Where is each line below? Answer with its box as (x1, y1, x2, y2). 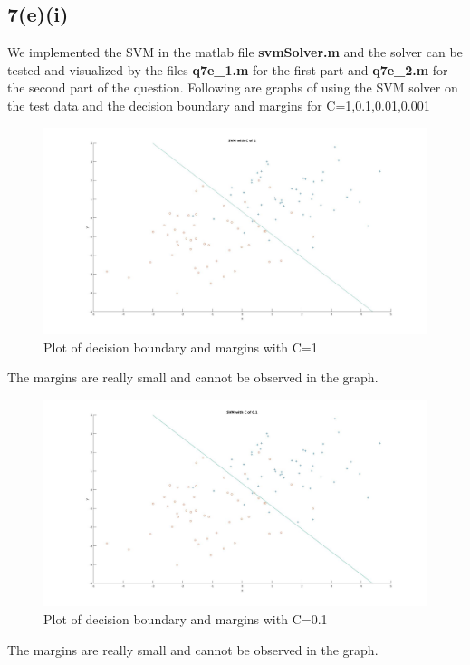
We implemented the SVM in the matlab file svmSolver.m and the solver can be (7, 43, 463, 62)
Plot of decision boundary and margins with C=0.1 (43, 610, 328, 629)
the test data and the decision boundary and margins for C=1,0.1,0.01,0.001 (7, 95, 430, 114)
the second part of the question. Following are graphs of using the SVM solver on (7, 78, 458, 97)
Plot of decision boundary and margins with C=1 (43, 337, 318, 356)
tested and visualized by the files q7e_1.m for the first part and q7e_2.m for (7, 60, 448, 79)
